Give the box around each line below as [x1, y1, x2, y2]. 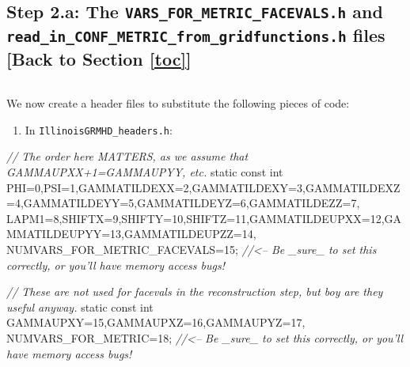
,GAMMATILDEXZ [302, 179, 401, 195]
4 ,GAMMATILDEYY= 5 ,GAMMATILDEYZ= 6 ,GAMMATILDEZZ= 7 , [14, 195, 360, 211]
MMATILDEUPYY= [6, 225, 111, 242]
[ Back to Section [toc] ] [6, 47, 192, 71]
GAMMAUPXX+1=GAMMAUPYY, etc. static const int [6, 163, 283, 180]
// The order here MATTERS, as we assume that [6, 148, 249, 165]
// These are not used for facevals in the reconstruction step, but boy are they [6, 283, 383, 300]
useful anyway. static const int [6, 298, 154, 315]
